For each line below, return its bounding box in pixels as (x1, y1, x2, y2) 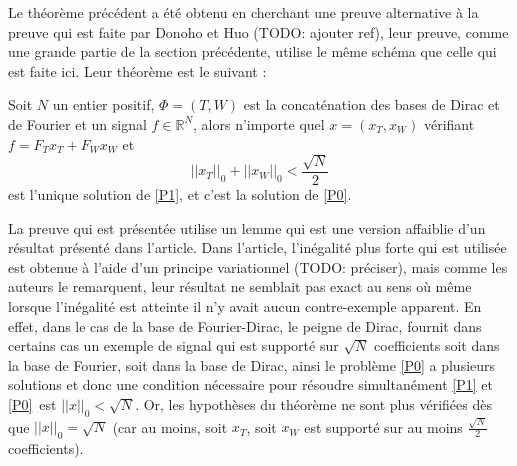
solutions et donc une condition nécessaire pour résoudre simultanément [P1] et (8, 374, 493, 395)
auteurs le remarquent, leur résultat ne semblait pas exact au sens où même (8, 276, 472, 297)
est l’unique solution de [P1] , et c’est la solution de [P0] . (8, 184, 352, 204)
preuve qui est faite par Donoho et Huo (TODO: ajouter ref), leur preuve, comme (8, 21, 509, 42)
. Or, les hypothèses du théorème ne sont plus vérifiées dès (135, 393, 492, 414)
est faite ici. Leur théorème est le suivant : (8, 60, 267, 81)
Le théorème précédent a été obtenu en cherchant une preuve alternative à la (8, 2, 479, 22)
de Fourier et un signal (8, 113, 147, 134)
